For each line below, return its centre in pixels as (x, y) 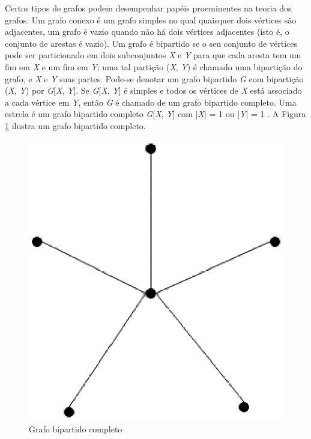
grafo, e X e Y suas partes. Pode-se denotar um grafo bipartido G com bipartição (154, 78)
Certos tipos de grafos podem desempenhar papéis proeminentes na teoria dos (148, 8)
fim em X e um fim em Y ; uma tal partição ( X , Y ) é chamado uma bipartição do (154, 66)
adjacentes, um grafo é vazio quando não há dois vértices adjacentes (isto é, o (147, 32)
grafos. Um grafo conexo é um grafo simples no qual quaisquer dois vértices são (151, 20)
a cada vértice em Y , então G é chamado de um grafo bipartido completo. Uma (151, 102)
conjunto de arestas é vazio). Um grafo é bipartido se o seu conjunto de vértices (151, 43)
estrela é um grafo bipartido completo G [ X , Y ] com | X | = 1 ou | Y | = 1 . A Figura (155, 114)
